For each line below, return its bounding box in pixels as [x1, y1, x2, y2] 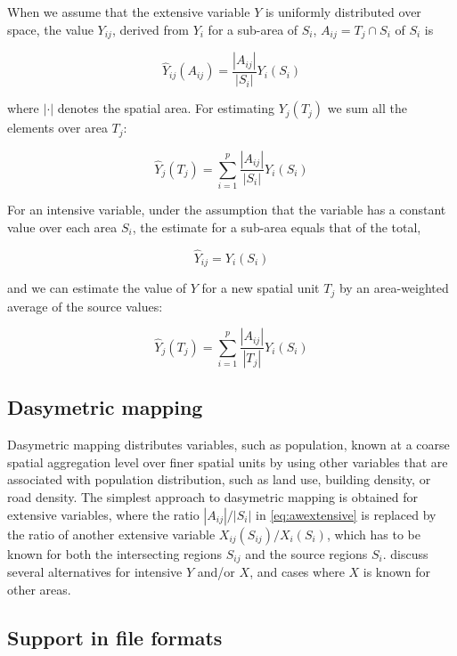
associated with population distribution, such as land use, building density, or [7, 470, 431, 489]
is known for [363, 563, 430, 581]
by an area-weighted [339, 279, 449, 297]
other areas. [7, 579, 71, 598]
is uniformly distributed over [265, 3, 421, 20]
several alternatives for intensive [7, 563, 183, 581]
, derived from [111, 20, 189, 38]
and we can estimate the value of [7, 279, 187, 297]
